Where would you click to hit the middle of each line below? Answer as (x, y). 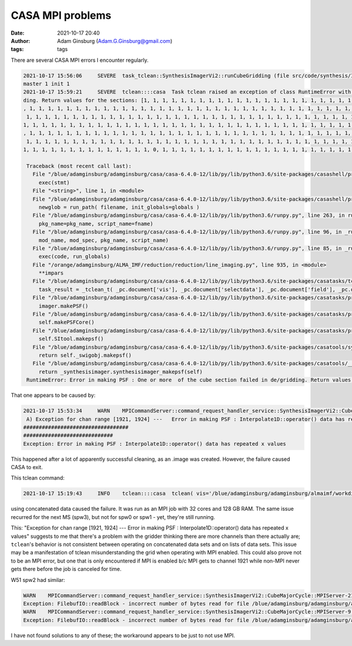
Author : (21, 41)
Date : (18, 33)
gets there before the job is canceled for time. (66, 569)
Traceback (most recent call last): (79, 166)
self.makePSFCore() (67, 322)
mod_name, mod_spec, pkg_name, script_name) (104, 240)
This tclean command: (38, 478)
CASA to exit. (27, 467)
